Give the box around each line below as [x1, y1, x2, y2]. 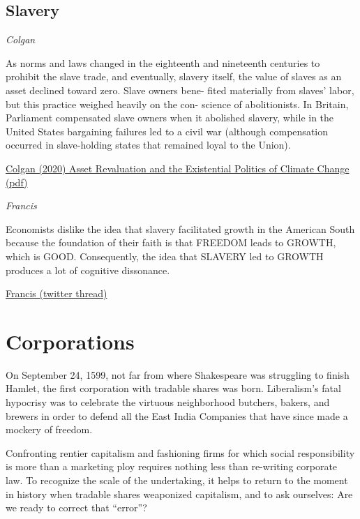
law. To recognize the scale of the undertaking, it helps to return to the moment [6, 472, 348, 487]
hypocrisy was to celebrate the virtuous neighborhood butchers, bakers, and [6, 395, 330, 409]
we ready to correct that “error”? [6, 500, 147, 515]
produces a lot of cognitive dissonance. [6, 262, 170, 277]
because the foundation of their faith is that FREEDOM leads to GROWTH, [6, 235, 336, 250]
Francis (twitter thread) [6, 286, 107, 301]
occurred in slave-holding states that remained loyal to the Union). [6, 137, 291, 152]
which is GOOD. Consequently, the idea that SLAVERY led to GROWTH [6, 248, 324, 263]
